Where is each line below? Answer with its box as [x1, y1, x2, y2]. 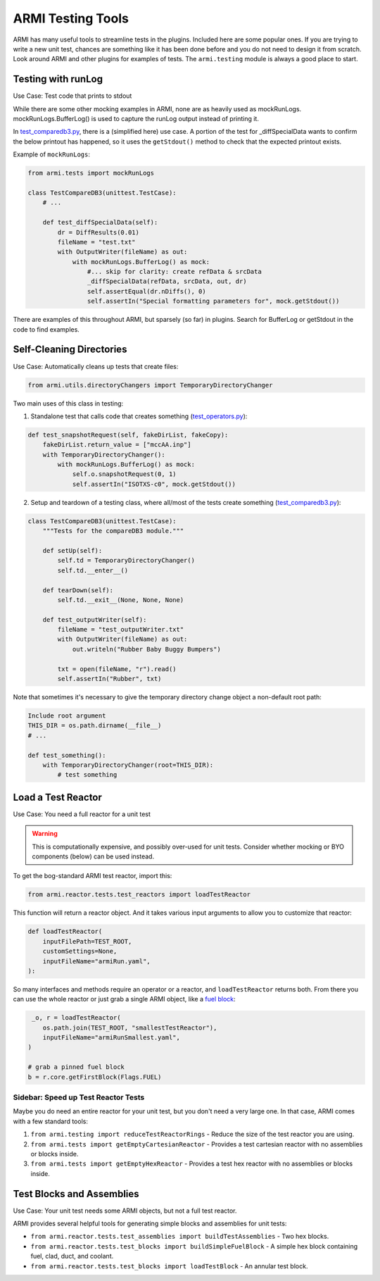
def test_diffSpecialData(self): [42, 218, 158, 227]
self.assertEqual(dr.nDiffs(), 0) [87, 287, 207, 295]
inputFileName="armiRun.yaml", [42, 957, 151, 965]
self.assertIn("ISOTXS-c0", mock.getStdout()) [72, 480, 236, 488]
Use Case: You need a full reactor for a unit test [13, 810, 151, 818]
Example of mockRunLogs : [13, 150, 91, 158]
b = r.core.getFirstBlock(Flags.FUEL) [27, 1073, 162, 1081]
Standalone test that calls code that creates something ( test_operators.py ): [30, 412, 248, 420]
